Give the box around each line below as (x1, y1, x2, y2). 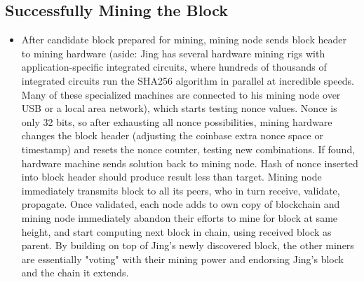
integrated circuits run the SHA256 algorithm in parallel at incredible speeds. (21, 73, 354, 87)
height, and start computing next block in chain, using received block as (21, 224, 332, 239)
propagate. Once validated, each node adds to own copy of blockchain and (21, 197, 340, 211)
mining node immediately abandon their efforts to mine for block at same (21, 210, 338, 225)
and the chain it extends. (21, 265, 129, 280)
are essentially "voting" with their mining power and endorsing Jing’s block (21, 251, 344, 266)
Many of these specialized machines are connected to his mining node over (21, 87, 341, 101)
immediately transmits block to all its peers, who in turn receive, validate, (21, 183, 340, 197)
